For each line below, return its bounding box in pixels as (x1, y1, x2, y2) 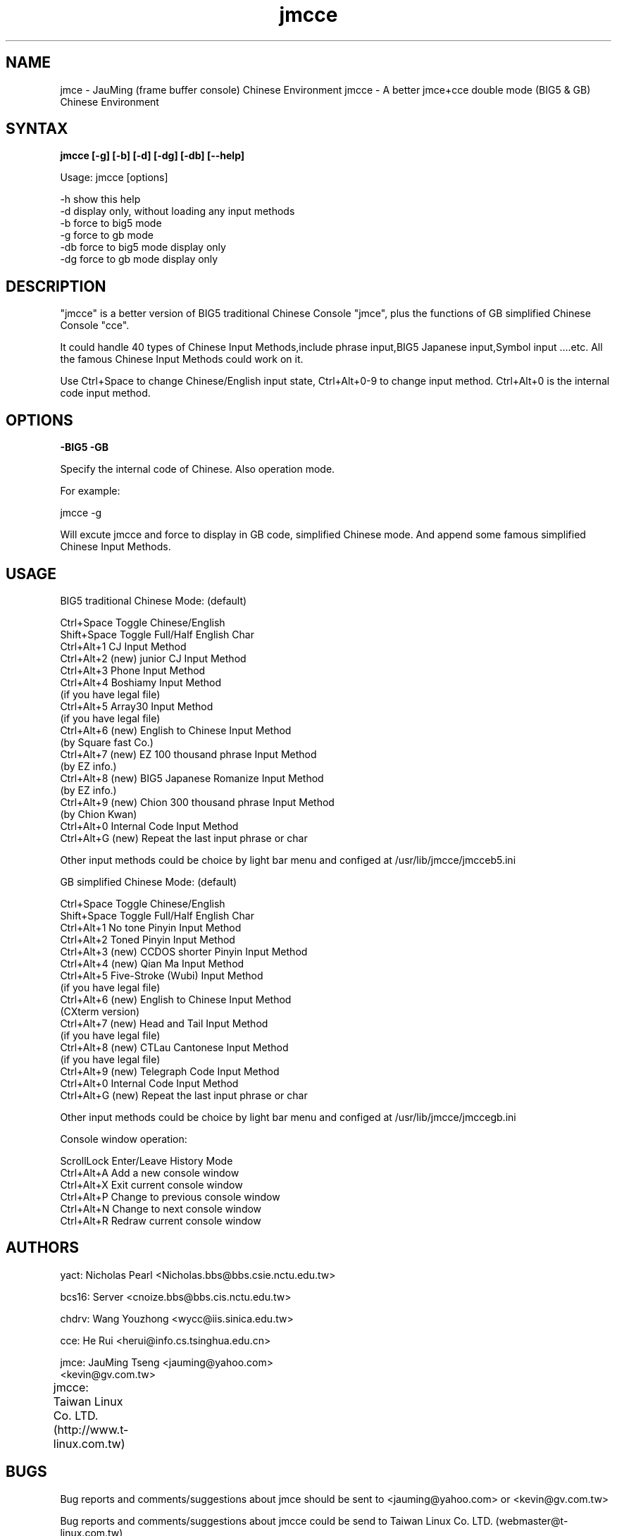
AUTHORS (6, 1239, 80, 1257)
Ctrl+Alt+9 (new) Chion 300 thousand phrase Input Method (60, 795, 335, 808)
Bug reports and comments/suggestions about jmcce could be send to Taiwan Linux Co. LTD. (60, 1514, 493, 1527)
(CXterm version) (60, 1005, 140, 1017)
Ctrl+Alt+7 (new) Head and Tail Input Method (60, 1017, 268, 1029)
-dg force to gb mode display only (60, 253, 218, 266)
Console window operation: (60, 1132, 187, 1145)
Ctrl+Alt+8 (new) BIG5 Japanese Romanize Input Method (60, 772, 324, 784)
